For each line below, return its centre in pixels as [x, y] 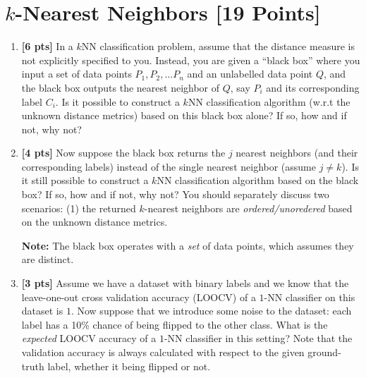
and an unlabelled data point [250, 74]
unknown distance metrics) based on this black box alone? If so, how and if [184, 115]
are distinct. [48, 259]
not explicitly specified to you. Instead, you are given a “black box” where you [191, 60]
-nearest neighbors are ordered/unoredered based [248, 208]
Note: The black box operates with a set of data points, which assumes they [188, 245]
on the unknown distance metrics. [94, 222]
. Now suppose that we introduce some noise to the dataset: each [211, 311]
